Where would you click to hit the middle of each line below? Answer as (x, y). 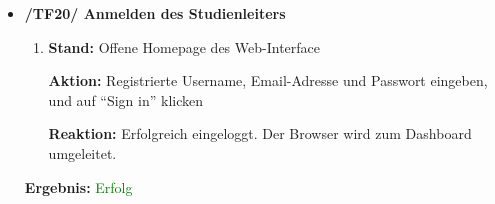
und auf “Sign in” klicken (126, 99)
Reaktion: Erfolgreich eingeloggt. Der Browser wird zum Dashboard (260, 133)
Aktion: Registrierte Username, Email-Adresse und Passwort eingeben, (268, 80)
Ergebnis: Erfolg (78, 186)
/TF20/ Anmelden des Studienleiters (155, 13)
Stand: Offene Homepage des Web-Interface (184, 46)
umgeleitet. (82, 152)
